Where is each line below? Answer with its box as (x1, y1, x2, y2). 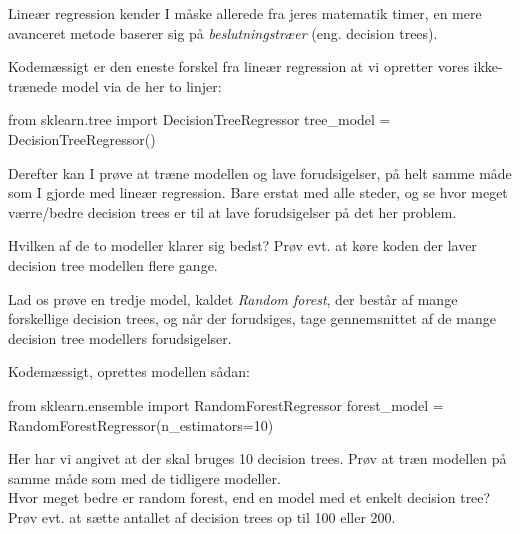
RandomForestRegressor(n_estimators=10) (8, 414, 274, 435)
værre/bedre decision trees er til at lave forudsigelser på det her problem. (8, 201, 457, 222)
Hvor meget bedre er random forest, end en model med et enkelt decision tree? (8, 487, 491, 508)
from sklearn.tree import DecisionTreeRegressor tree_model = (8, 109, 391, 130)
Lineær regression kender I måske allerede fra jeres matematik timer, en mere (8, 3, 482, 23)
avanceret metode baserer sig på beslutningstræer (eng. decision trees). (8, 22, 438, 43)
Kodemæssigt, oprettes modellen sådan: (8, 361, 250, 382)
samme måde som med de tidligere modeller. (8, 467, 281, 488)
